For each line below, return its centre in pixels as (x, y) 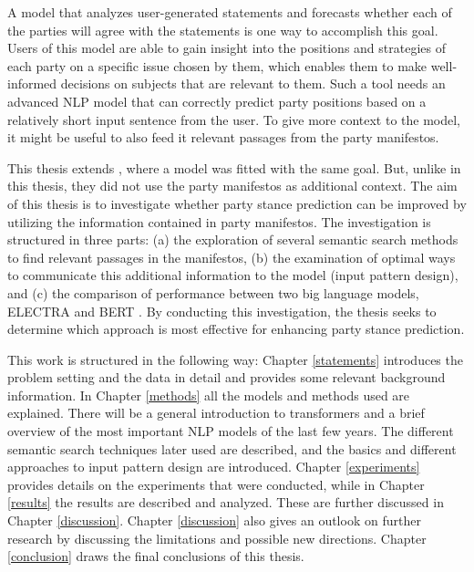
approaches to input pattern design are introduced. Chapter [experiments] (214, 467)
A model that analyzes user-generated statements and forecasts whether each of (230, 12)
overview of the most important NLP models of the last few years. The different (231, 431)
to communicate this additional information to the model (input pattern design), (233, 275)
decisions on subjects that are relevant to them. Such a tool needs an (253, 83)
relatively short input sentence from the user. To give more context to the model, (234, 119)
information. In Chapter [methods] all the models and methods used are (209, 395)
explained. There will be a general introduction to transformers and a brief (216, 413)
